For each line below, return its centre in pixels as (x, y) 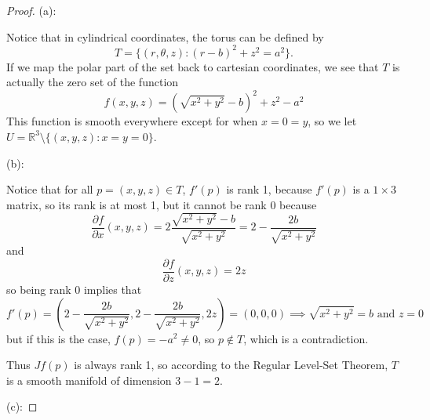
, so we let (332, 121)
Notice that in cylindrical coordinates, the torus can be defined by (165, 36)
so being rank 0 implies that (74, 289)
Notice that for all (50, 189)
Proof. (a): (31, 10)
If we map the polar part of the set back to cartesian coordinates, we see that (193, 66)
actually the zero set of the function (93, 82)
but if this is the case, (58, 338)
